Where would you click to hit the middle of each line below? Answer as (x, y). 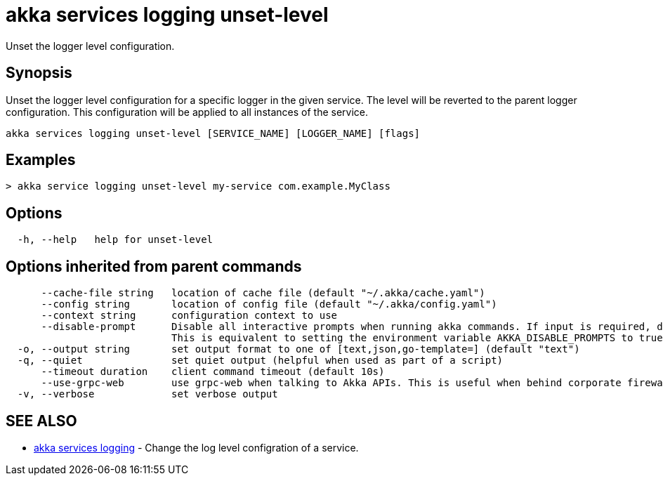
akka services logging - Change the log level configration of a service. (196, 447)
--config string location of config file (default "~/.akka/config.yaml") (269, 304)
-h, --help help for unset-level (115, 240)
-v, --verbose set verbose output (147, 394)
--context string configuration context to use (189, 316)
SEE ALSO (41, 421)
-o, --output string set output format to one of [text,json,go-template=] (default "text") (298, 349)
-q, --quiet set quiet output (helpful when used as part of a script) (260, 361)
